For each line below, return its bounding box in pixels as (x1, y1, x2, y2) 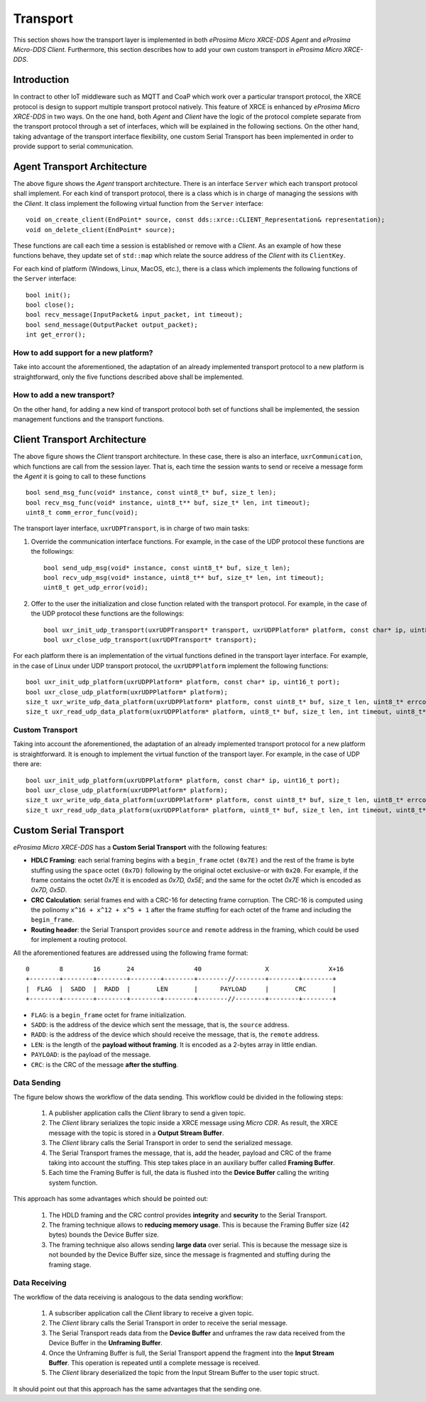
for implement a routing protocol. (31, 936, 128, 944)
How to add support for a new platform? (13, 348, 153, 358)
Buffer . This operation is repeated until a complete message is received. (48, 1359, 261, 1367)
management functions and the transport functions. (13, 415, 165, 424)
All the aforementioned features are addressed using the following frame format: (13, 948, 248, 957)
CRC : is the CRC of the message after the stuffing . (31, 1060, 179, 1068)
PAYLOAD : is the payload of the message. (31, 1051, 151, 1059)
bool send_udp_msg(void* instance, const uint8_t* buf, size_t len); (43, 564, 291, 571)
